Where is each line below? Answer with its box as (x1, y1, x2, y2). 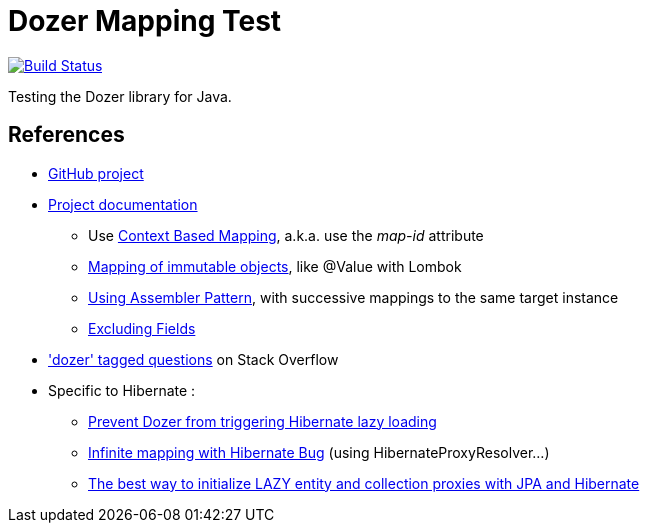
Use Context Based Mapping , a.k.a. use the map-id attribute (88, 226, 484, 244)
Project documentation (48, 195, 198, 213)
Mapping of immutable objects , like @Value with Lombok (88, 257, 462, 275)
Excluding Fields (88, 319, 196, 337)
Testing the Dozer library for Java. (8, 87, 232, 105)
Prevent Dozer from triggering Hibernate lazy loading (88, 412, 437, 430)
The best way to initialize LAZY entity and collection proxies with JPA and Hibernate (88, 474, 640, 492)
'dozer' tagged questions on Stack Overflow (48, 350, 339, 368)
